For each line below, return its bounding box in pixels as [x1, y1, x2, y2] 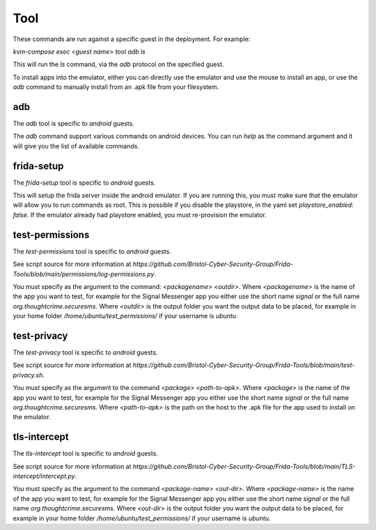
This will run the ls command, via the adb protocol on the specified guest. [13, 60, 224, 69]
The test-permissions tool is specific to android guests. [13, 247, 172, 256]
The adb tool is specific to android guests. [13, 119, 135, 128]
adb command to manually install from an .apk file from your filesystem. [13, 83, 219, 91]
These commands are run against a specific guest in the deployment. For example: [13, 35, 251, 43]
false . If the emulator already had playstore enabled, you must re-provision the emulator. [13, 210, 267, 219]
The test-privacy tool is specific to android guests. [13, 348, 158, 357]
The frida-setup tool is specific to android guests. [13, 178, 156, 187]
